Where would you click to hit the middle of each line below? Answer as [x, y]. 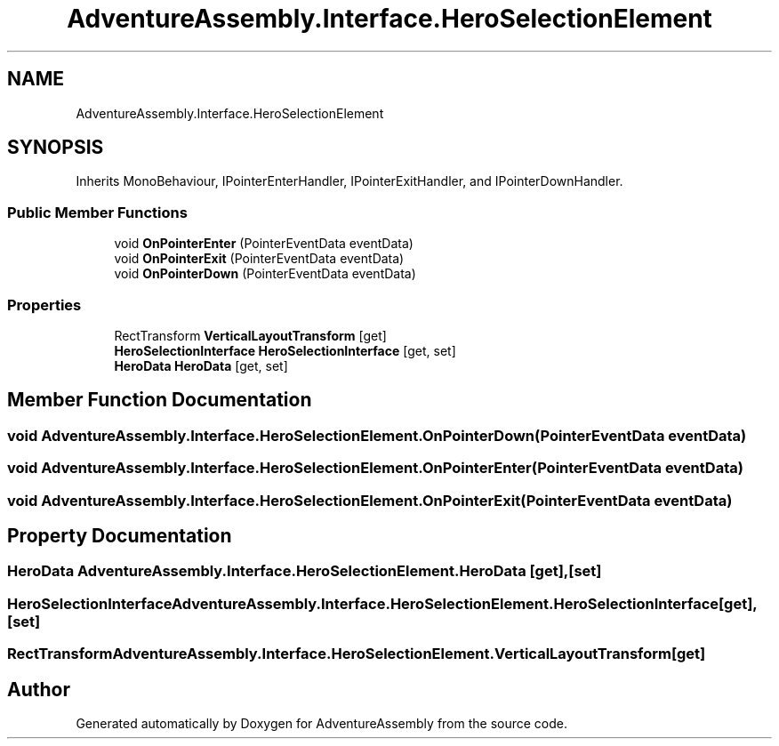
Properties [44, 305]
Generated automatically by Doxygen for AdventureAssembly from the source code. [322, 723]
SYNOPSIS [56, 148]
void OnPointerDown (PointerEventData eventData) [265, 274]
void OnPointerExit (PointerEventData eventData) [259, 259]
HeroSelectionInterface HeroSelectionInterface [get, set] [285, 350]
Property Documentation [120, 535]
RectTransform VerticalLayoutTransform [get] [250, 335]
